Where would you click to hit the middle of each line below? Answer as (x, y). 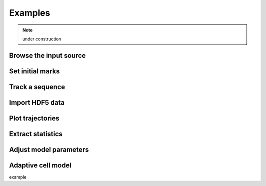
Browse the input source (48, 55)
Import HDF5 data (37, 103)
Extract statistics (36, 134)
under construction (42, 39)
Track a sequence (37, 87)
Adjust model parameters (49, 149)
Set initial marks (34, 71)
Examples (30, 13)
